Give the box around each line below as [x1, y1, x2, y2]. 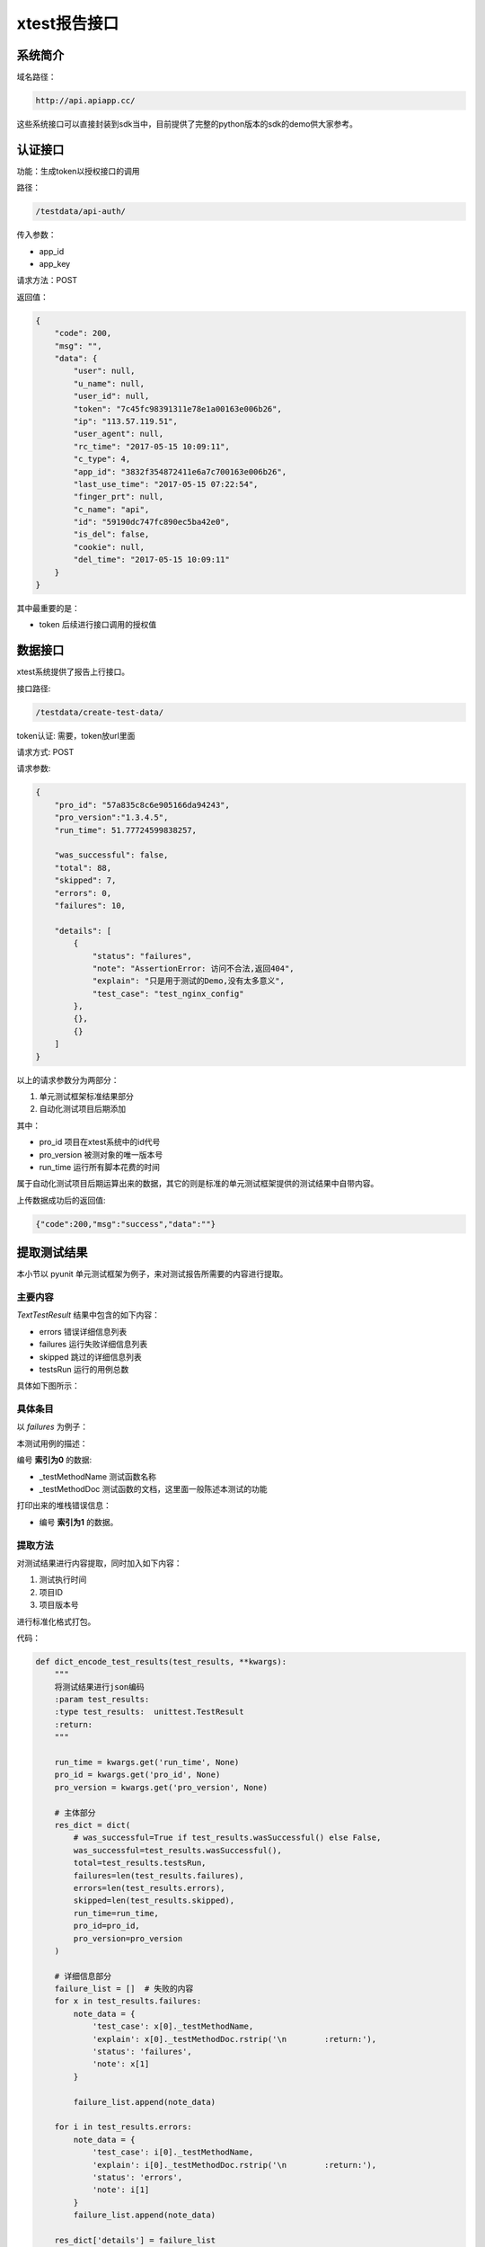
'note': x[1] [92, 2059, 150, 2069]
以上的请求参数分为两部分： [16, 1074, 119, 1085]
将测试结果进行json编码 [54, 1682, 145, 1692]
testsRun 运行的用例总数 [39, 1363, 129, 1374]
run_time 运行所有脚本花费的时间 [39, 1161, 161, 1172]
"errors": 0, [54, 888, 112, 898]
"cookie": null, [73, 542, 145, 552]
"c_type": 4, [73, 454, 131, 465]
